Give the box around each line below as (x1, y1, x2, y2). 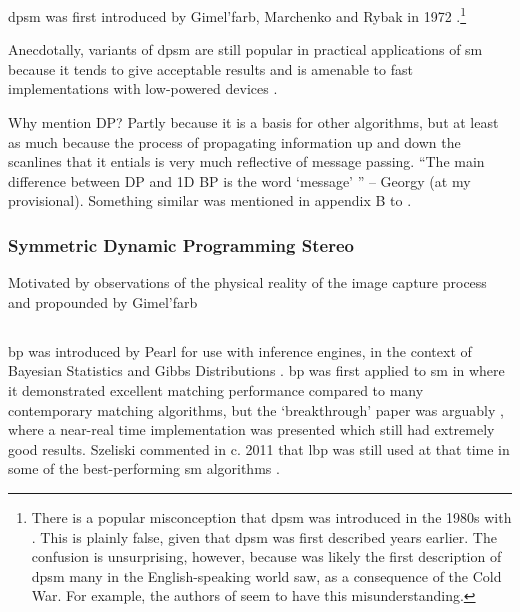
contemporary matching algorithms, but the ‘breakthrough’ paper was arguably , (8, 399, 504, 420)
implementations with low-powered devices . (8, 78, 278, 99)
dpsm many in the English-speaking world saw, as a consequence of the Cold (31, 565, 502, 586)
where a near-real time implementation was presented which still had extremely (8, 419, 495, 440)
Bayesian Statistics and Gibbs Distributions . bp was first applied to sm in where (8, 360, 505, 381)
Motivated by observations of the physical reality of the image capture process (8, 272, 487, 293)
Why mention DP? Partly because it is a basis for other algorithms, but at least (8, 112, 499, 133)
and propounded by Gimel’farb (8, 291, 198, 312)
